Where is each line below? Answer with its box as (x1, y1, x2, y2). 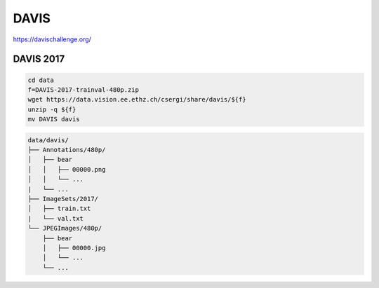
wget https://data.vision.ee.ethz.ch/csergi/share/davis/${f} (27, 95, 246, 104)
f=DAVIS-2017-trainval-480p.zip (27, 85, 140, 94)
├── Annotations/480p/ (27, 146, 106, 154)
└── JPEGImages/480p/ (27, 224, 102, 233)
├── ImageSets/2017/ (27, 195, 98, 203)
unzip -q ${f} (27, 105, 77, 114)
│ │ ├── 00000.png (27, 165, 106, 173)
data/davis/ (27, 136, 69, 144)
